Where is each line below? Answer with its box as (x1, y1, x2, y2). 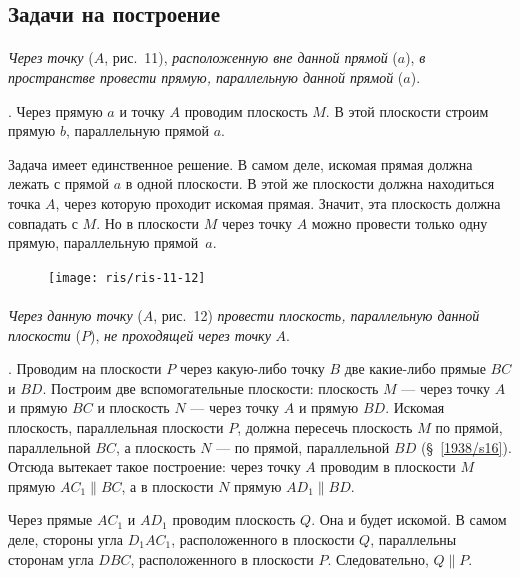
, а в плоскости (121, 475, 214, 496)
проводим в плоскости (320, 456, 456, 477)
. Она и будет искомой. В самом (311, 509, 507, 530)
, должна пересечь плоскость (237, 416, 413, 437)
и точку (119, 100, 165, 121)
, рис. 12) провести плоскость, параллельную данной (153, 304, 480, 325)
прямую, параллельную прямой (8, 232, 199, 253)
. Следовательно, (327, 548, 429, 569)
